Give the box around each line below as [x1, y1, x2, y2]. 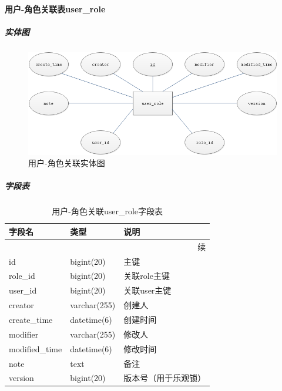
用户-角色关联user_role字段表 [52, 205, 163, 217]
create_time [9, 313, 53, 325]
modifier [9, 328, 39, 340]
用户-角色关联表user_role [5, 2, 106, 15]
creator [9, 299, 34, 311]
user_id [9, 284, 37, 296]
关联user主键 [123, 284, 172, 296]
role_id [9, 269, 35, 282]
